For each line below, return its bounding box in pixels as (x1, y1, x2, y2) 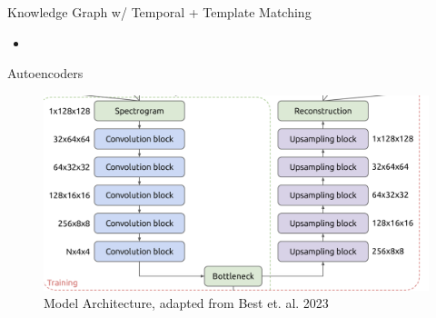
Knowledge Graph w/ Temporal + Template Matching (7, 3, 312, 21)
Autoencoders (7, 64, 84, 83)
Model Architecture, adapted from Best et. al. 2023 (44, 293, 329, 313)
